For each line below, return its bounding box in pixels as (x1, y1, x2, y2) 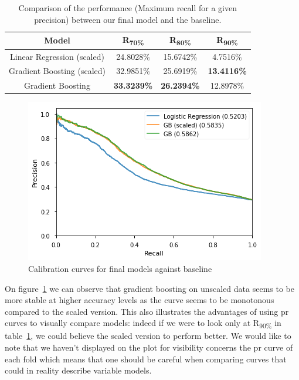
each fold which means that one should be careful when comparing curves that (5, 352, 287, 365)
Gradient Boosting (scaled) (9, 65, 106, 77)
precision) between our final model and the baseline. (34, 13, 222, 25)
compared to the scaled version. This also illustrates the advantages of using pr (5, 305, 289, 317)
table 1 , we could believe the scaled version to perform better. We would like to (5, 329, 291, 342)
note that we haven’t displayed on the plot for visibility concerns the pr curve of (5, 341, 293, 354)
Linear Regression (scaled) (10, 50, 104, 62)
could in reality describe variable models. (5, 364, 152, 376)
